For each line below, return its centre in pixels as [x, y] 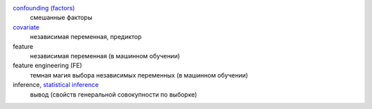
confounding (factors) [44, 8]
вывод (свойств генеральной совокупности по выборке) [114, 94]
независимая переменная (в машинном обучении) [105, 56]
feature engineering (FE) [48, 66]
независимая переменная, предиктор [86, 37]
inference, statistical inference [56, 85]
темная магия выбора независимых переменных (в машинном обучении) [139, 75]
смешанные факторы [61, 18]
